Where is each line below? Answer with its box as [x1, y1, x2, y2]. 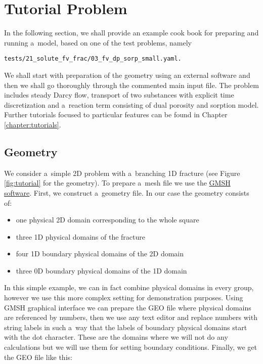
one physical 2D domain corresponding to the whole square [16, 214, 199, 225]
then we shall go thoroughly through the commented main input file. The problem [4, 79, 259, 90]
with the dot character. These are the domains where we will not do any [4, 332, 228, 342]
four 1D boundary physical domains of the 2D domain [16, 248, 184, 259]
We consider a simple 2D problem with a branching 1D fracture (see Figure [4, 167, 240, 178]
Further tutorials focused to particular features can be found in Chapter [4, 109, 228, 120]
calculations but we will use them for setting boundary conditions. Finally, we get [4, 342, 257, 352]
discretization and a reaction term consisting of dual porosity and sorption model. [4, 99, 259, 110]
